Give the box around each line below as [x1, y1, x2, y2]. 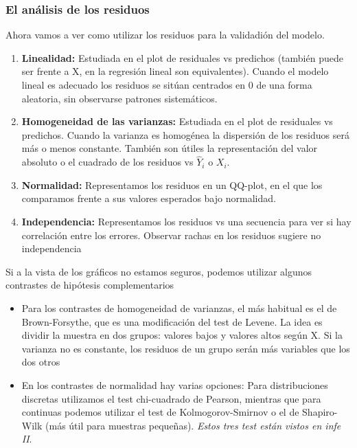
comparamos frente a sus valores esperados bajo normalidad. [21, 191, 276, 205]
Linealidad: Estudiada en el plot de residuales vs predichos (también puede [21, 50, 343, 65]
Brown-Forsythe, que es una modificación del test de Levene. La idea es [21, 314, 323, 328]
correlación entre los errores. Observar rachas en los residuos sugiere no [21, 227, 321, 242]
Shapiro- [302, 405, 338, 419]
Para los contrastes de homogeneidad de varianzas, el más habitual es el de [21, 300, 337, 315]
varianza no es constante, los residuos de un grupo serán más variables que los [21, 341, 350, 355]
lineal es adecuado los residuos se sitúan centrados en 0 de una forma [21, 78, 312, 91]
